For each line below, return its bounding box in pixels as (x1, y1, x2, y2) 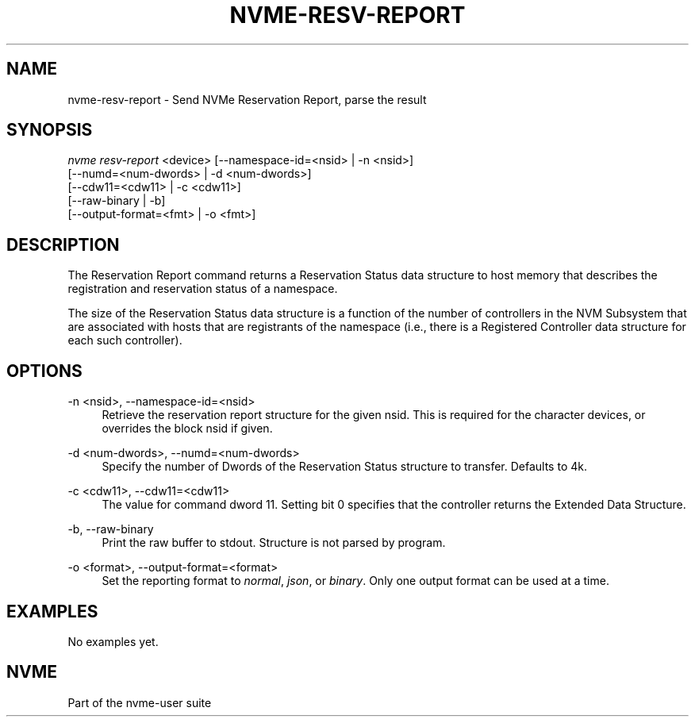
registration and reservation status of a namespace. (67, 282, 338, 296)
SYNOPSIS (6, 120, 93, 140)
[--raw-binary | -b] (67, 194, 166, 208)
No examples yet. (67, 634, 159, 648)
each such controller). (67, 333, 182, 348)
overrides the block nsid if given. (102, 421, 273, 436)
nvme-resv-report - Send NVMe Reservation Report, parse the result (67, 92, 427, 106)
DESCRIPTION (6, 234, 120, 255)
